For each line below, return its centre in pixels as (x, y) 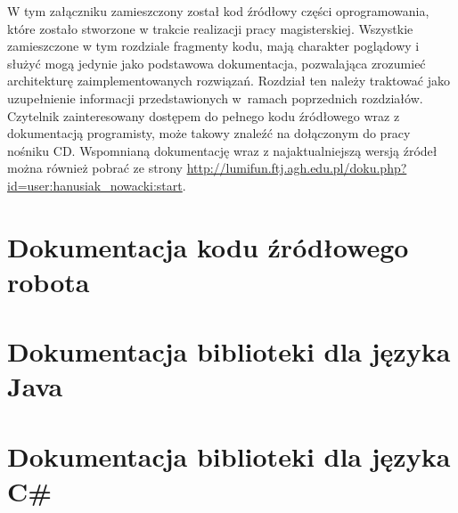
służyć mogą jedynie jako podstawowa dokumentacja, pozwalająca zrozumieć (217, 63)
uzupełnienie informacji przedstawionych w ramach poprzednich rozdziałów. (215, 98)
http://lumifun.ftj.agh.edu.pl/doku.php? (297, 168)
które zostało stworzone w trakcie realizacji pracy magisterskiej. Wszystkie (210, 28)
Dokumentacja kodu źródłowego (208, 246)
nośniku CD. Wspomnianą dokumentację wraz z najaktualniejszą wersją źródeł (222, 150)
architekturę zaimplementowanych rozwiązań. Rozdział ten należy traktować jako (229, 81)
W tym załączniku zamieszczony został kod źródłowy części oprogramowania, (218, 11)
